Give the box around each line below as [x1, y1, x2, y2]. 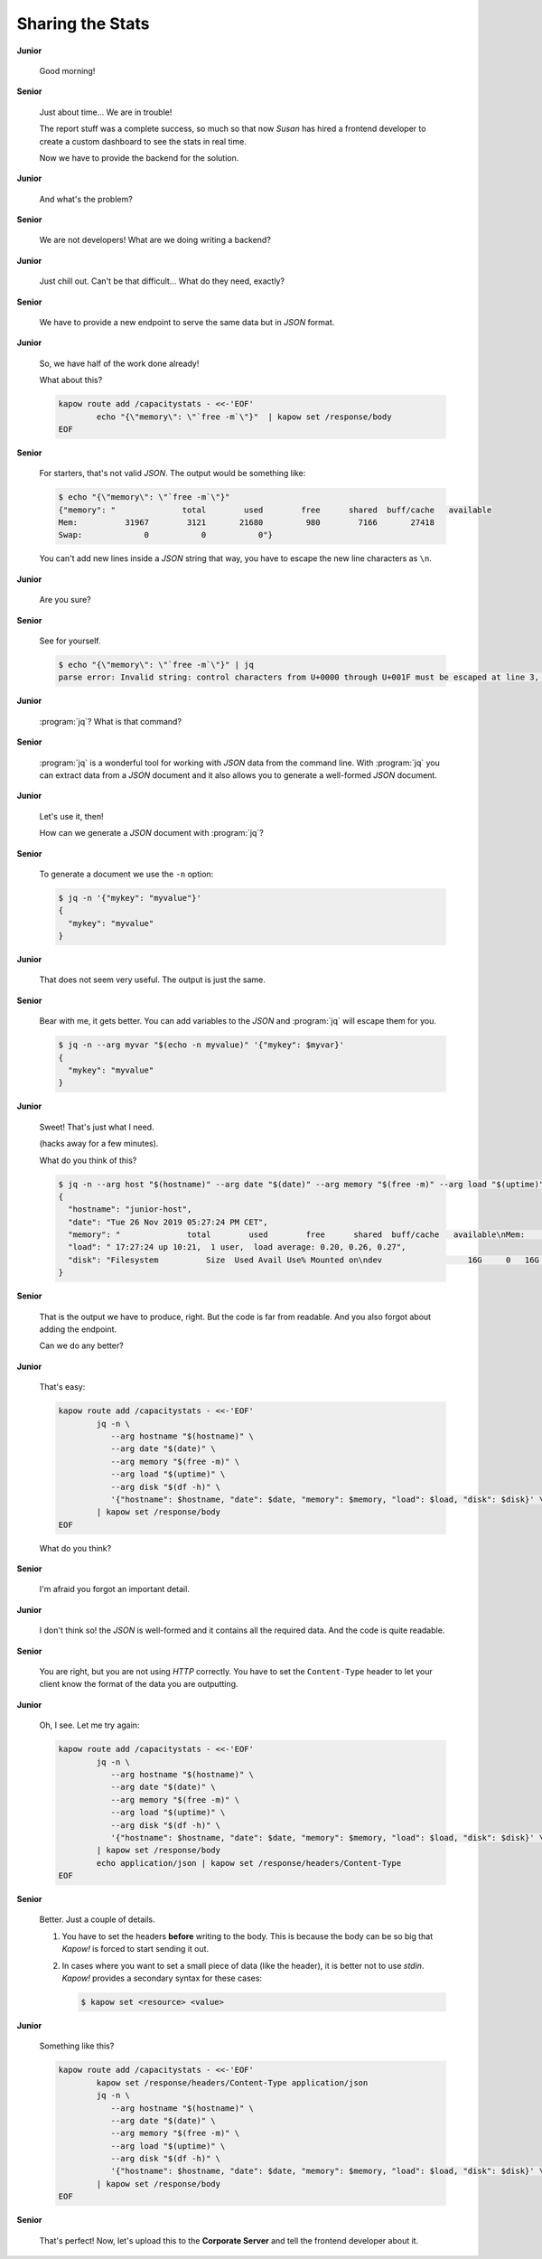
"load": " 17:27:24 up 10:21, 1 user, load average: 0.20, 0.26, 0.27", [68, 1242, 406, 1252]
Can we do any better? [39, 1340, 124, 1351]
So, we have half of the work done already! [39, 358, 200, 369]
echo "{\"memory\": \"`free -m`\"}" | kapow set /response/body [96, 411, 392, 422]
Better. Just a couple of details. [39, 1914, 155, 1925]
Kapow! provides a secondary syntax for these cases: [61, 1973, 262, 1983]
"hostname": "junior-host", [68, 1204, 192, 1214]
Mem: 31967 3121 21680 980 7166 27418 [58, 518, 435, 528]
